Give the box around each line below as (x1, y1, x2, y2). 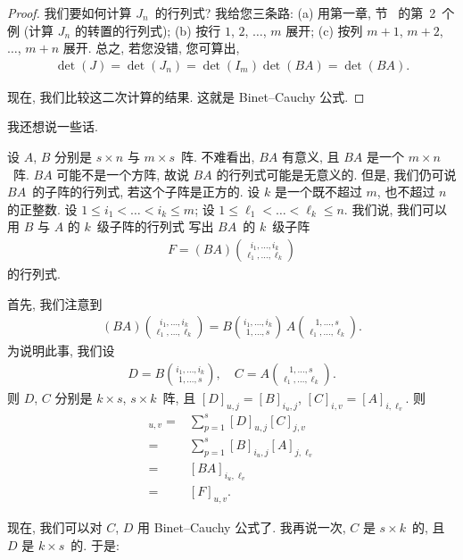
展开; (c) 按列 (285, 21, 363, 39)
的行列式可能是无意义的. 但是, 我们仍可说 (216, 164, 457, 183)
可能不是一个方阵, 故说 (56, 164, 189, 183)
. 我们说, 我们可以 (343, 199, 447, 218)
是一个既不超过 (274, 182, 362, 201)
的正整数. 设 (7, 199, 78, 218)
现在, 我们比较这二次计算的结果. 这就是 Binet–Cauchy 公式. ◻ (7, 87, 365, 105)
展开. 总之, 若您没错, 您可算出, (62, 38, 240, 57)
